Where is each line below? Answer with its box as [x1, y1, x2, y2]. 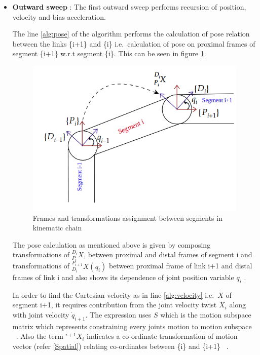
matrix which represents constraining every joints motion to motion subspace [12, 321, 252, 331]
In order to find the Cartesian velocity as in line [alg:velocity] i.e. [12, 289, 214, 300]
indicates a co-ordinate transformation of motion [87, 331, 238, 341]
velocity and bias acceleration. [12, 11, 106, 22]
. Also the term [16, 331, 63, 341]
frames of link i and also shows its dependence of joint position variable [12, 271, 234, 282]
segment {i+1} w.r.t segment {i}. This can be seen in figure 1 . [12, 48, 206, 59]
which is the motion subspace [160, 309, 251, 320]
